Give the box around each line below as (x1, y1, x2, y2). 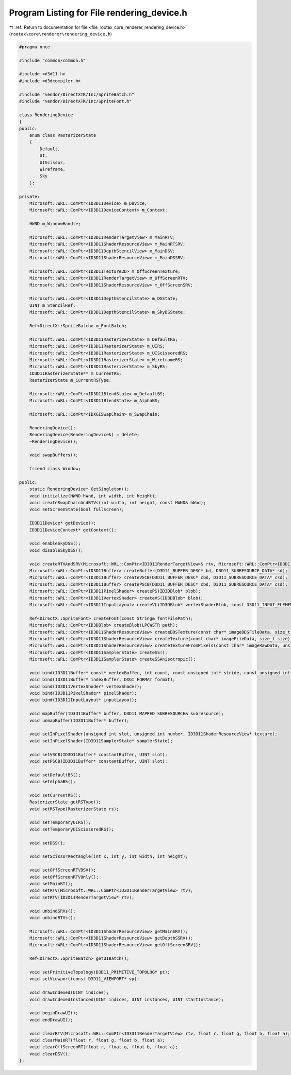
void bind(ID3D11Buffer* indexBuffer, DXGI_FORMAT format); (29, 677, 176, 683)
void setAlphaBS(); (29, 779, 76, 785)
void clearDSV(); (29, 1051, 71, 1057)
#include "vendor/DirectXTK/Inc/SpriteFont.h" (19, 99, 132, 104)
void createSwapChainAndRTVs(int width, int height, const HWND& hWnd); (29, 500, 206, 506)
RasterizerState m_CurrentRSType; (29, 377, 112, 383)
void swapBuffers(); (29, 452, 79, 458)
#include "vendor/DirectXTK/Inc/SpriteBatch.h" (19, 91, 134, 97)
